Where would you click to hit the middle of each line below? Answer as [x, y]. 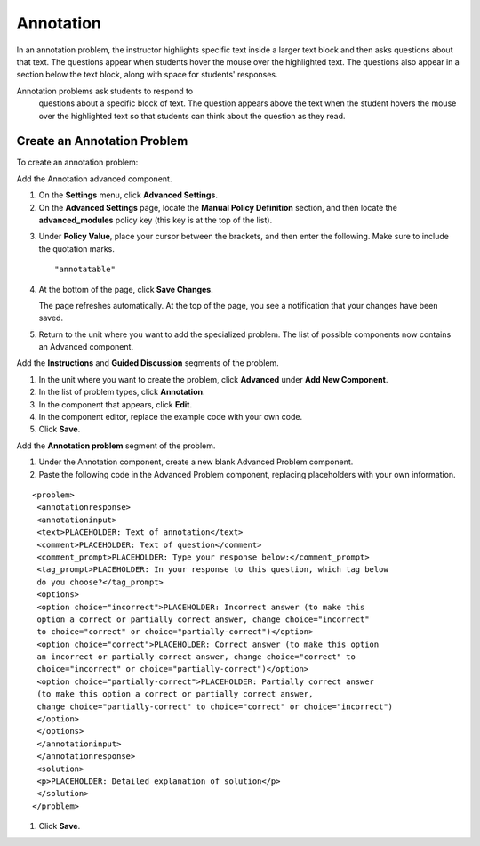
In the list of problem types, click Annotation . [122, 392]
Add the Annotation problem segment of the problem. [116, 446]
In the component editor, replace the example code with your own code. [171, 417]
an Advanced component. [86, 347]
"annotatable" [85, 270]
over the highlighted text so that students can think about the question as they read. [192, 116]
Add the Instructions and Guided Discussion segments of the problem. [148, 363]
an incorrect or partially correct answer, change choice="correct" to [196, 657]
